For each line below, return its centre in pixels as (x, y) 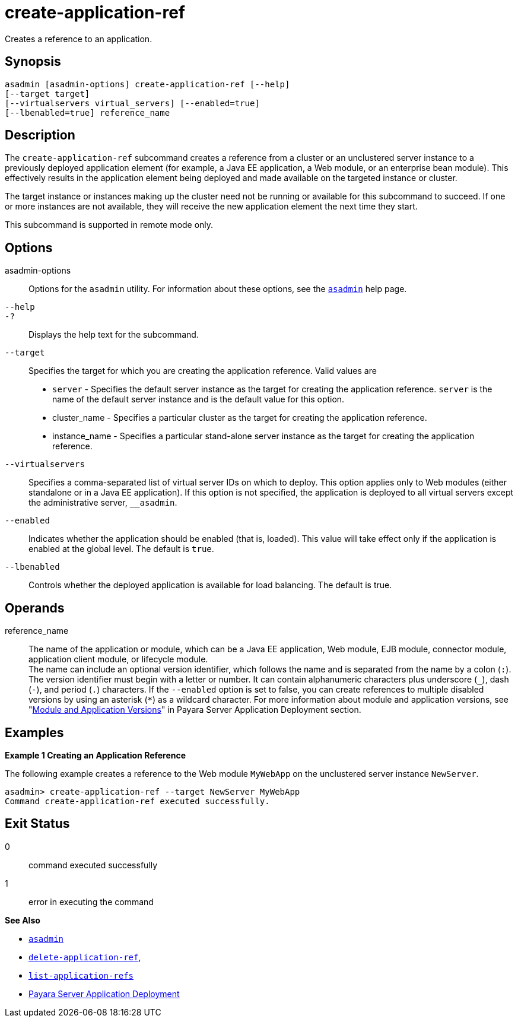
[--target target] (47, 93)
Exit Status (37, 824)
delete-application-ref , (85, 957)
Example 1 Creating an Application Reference (96, 755)
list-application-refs (81, 975)
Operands (35, 608)
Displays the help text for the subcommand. (114, 335)
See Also (23, 920)
